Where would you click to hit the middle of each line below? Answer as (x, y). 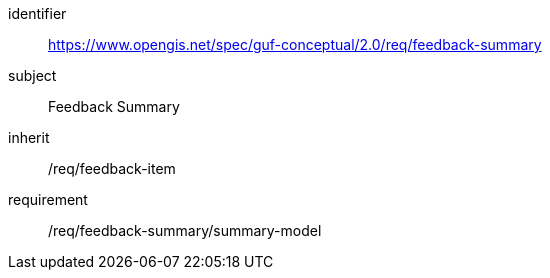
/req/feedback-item (112, 168)
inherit (29, 137)
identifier (37, 13)
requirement (48, 199)
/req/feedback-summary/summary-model (185, 230)
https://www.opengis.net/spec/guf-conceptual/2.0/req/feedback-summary (295, 44)
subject (32, 75)
